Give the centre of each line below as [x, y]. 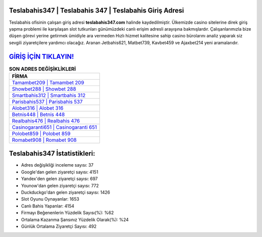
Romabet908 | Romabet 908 [44, 140]
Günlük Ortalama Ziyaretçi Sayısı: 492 [59, 226]
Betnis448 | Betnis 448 [38, 114]
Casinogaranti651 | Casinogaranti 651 [54, 127]
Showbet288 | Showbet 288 [44, 89]
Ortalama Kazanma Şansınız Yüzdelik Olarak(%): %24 [75, 220]
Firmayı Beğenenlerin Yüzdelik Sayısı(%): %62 [67, 213]
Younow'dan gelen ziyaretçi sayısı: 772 [60, 186]
